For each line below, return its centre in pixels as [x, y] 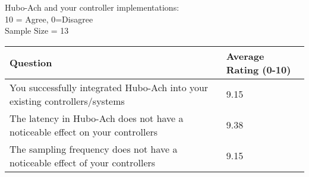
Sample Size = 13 [37, 30]
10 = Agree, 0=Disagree [49, 19]
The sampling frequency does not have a [94, 149]
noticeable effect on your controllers [84, 131]
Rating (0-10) [258, 69]
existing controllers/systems [67, 101]
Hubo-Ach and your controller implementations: [92, 7]
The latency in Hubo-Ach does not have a [97, 118]
